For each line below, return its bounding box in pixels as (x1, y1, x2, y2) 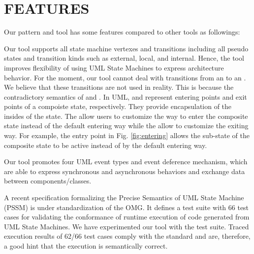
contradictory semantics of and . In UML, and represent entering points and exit (4, 91, 247, 102)
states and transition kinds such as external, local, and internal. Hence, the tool (4, 53, 244, 63)
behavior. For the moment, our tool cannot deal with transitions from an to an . (4, 72, 246, 82)
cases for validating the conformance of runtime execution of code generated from (4, 212, 250, 222)
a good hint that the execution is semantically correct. (4, 241, 168, 251)
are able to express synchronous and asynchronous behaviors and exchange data (4, 166, 245, 176)
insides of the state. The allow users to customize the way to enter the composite (4, 110, 248, 121)
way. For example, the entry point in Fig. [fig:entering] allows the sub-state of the (4, 130, 250, 141)
